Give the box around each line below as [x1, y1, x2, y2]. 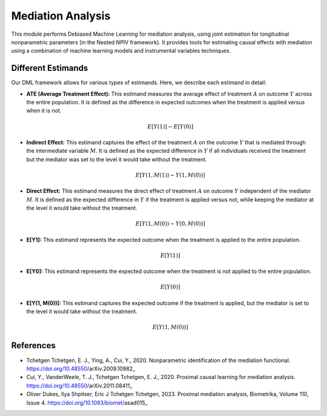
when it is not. [26, 107, 62, 115]
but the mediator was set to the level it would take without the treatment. [26, 155, 207, 163]
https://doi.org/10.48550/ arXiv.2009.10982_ [26, 364, 136, 372]
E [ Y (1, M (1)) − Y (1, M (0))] [135, 172, 205, 178]
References [11, 340, 56, 351]
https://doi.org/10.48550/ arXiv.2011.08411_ [26, 382, 133, 389]
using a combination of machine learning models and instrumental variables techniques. [11, 47, 231, 55]
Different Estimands [11, 63, 88, 73]
